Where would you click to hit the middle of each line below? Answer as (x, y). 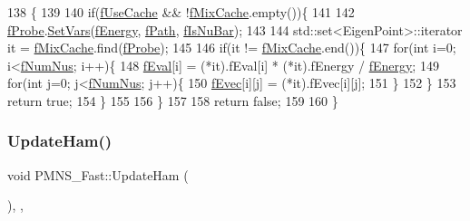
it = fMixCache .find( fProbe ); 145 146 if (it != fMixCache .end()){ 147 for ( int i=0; (232, 48)
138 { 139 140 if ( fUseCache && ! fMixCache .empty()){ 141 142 (181, 12)
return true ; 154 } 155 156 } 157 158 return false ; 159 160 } (173, 100)
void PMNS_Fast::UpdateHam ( (98, 174)
